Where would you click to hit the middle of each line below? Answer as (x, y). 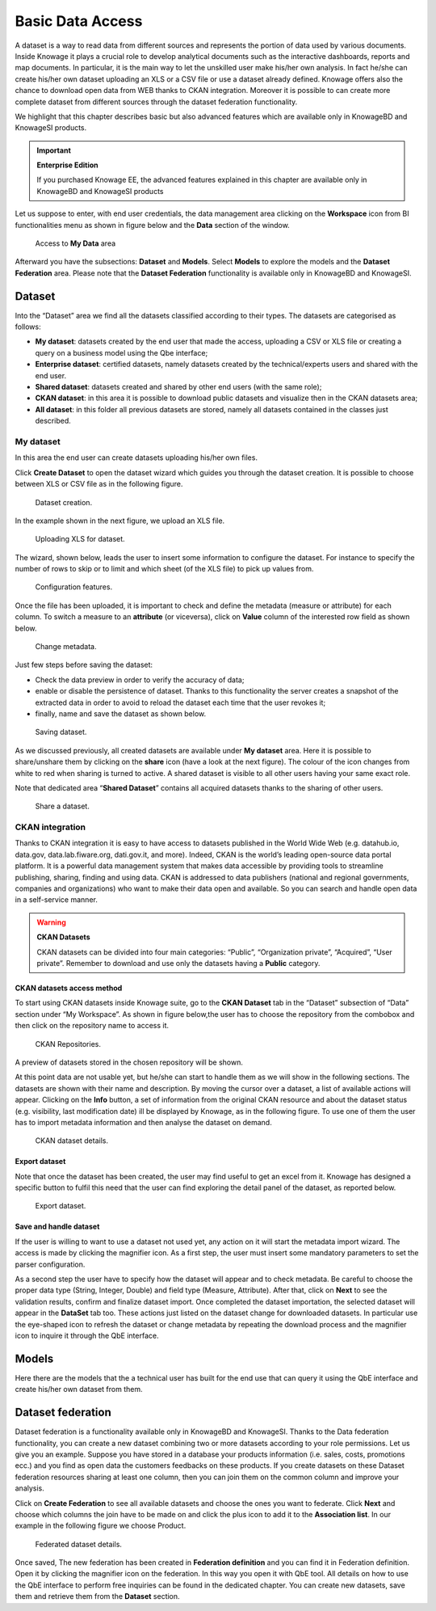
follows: (28, 327)
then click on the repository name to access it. (92, 1026)
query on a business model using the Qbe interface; (122, 352)
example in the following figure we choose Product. (101, 1526)
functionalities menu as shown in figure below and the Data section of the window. (152, 225)
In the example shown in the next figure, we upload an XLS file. (120, 521)
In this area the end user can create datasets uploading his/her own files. (136, 458)
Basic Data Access (79, 21)
